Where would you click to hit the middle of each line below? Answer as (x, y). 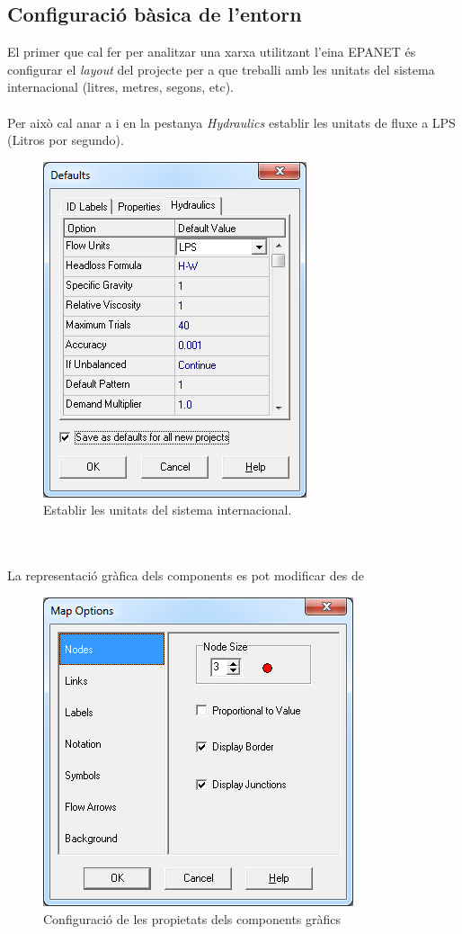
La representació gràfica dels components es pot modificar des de (186, 575)
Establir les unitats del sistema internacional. (168, 510)
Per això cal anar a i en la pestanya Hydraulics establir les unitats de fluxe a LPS (231, 122)
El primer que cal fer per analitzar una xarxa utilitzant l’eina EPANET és (212, 52)
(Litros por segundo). (66, 140)
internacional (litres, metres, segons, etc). (121, 87)
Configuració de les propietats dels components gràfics (192, 919)
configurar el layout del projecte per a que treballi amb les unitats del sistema (221, 69)
